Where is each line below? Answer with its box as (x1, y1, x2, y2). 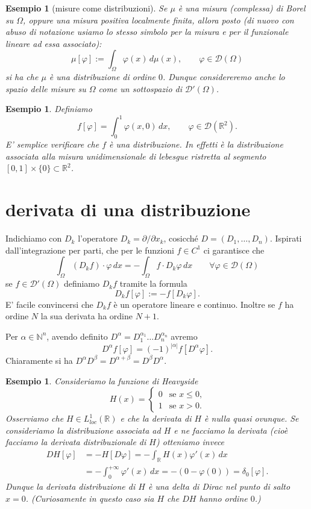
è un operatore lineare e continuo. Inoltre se (113, 298, 275, 310)
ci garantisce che (203, 243, 265, 256)
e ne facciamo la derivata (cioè (174, 423, 288, 436)
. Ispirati (269, 232, 302, 245)
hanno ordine (199, 492, 248, 504)
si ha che (5, 70, 39, 83)
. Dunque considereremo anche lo (162, 70, 285, 83)
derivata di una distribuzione (5, 197, 251, 222)
